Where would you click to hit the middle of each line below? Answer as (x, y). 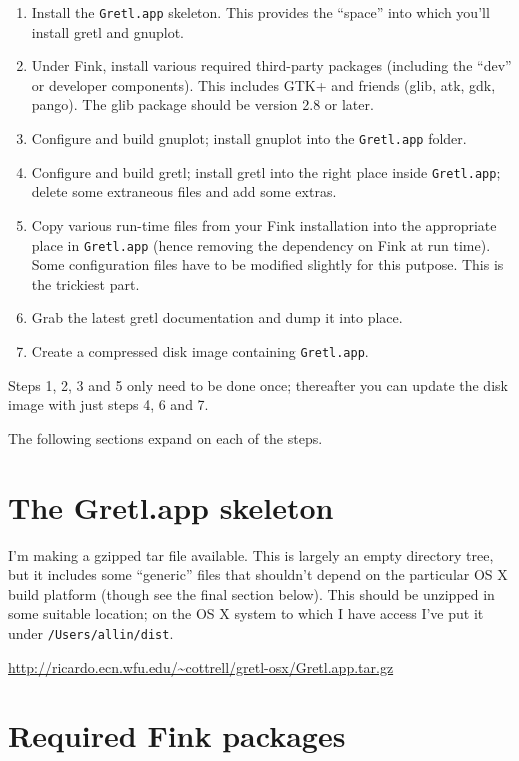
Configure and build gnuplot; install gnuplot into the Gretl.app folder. (249, 138)
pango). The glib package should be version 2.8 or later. (202, 104)
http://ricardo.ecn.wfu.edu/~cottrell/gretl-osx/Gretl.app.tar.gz (201, 666)
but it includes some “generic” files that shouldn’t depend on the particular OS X (258, 574)
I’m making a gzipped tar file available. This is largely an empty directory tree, (251, 554)
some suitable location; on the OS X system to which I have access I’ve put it (246, 613)
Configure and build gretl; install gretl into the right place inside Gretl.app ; (266, 171)
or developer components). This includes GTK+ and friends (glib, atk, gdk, (263, 84)
